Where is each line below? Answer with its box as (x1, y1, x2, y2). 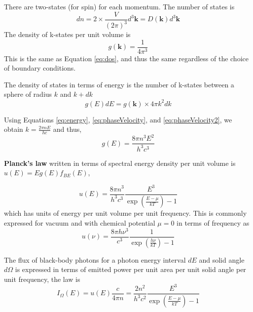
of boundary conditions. (4, 63, 76, 73)
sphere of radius (4, 89, 52, 99)
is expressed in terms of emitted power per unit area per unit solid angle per (15, 264, 246, 274)
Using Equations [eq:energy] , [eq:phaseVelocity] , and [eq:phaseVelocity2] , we (4, 114, 232, 124)
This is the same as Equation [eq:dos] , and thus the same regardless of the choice (4, 53, 249, 63)
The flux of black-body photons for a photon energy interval (4, 254, 186, 265)
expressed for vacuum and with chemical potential (4, 218, 155, 228)
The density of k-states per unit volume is (4, 29, 131, 39)
